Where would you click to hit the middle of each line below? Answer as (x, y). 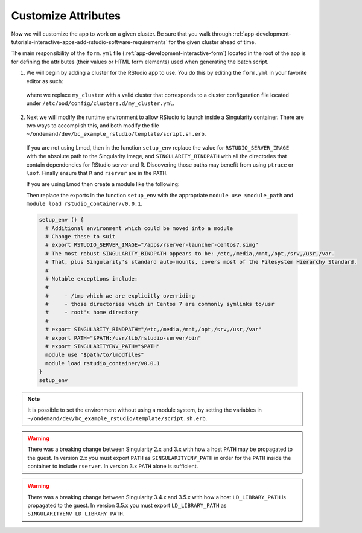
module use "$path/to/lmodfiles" (95, 355)
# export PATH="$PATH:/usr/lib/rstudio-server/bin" (123, 338)
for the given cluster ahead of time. (212, 42)
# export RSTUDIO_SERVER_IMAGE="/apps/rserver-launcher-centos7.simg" (152, 245)
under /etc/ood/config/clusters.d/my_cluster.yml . (100, 103)
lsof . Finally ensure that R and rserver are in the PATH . (97, 173)
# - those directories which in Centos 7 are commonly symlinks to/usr (160, 304)
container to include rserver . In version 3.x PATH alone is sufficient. (113, 466)
